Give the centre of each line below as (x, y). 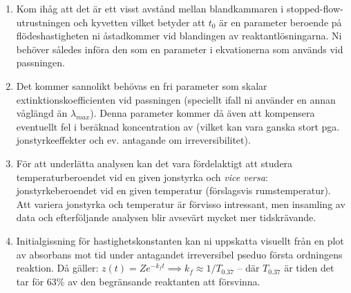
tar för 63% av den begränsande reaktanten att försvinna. (138, 281)
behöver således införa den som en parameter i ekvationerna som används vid (180, 49)
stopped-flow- (315, 8)
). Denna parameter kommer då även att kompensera (202, 113)
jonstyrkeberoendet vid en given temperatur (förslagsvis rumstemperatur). (173, 190)
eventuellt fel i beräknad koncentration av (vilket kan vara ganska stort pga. (178, 126)
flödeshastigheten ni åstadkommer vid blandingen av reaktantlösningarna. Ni (179, 36)
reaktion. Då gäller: (57, 268)
